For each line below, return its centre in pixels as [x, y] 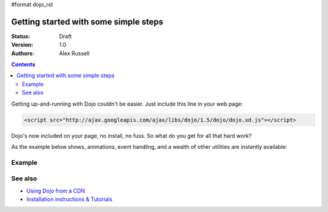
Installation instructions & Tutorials [69, 199]
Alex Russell [74, 53]
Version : [22, 45]
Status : [21, 36]
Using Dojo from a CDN [56, 191]
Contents [23, 64]
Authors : [23, 53]
